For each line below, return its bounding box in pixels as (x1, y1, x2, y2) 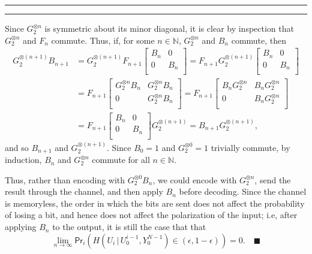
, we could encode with (152, 173, 237, 186)
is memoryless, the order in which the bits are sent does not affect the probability (5, 196, 305, 209)
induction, (5, 153, 42, 166)
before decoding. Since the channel (179, 185, 307, 198)
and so (5, 141, 29, 153)
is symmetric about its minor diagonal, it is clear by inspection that (44, 22, 294, 34)
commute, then (231, 34, 287, 46)
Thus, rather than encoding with (5, 173, 125, 186)
